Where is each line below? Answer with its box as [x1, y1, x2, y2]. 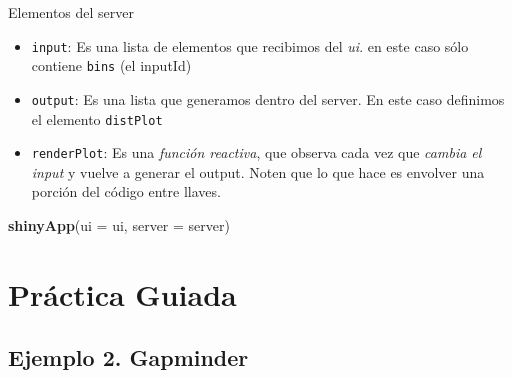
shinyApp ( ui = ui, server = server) [8, 215, 230, 236]
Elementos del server [8, 2, 135, 22]
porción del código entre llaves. [31, 181, 221, 202]
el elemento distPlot [31, 108, 163, 129]
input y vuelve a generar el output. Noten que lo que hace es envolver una [31, 161, 485, 182]
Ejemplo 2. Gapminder [8, 342, 249, 373]
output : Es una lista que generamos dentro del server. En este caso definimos [31, 88, 505, 109]
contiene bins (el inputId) [31, 55, 192, 76]
